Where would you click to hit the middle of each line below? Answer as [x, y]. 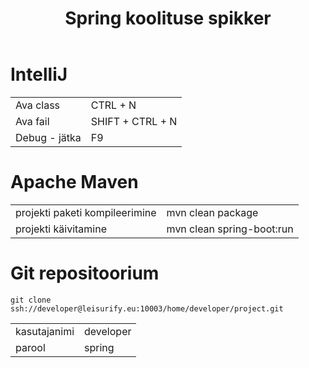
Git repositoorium [85, 273]
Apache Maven [74, 182]
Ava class [38, 105]
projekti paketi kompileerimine [86, 212]
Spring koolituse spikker [168, 18]
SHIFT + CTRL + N [134, 121]
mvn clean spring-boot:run [230, 229]
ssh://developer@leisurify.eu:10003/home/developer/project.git [147, 308]
